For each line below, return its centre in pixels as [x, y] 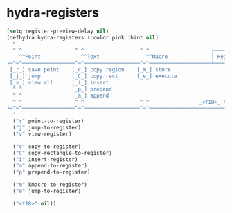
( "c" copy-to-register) [47, 147]
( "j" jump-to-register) [47, 128]
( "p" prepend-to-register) [52, 172]
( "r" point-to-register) [48, 121]
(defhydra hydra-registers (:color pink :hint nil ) [82, 37]
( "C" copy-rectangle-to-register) [62, 153]
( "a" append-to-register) [50, 166]
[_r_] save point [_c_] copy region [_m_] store [90, 70]
